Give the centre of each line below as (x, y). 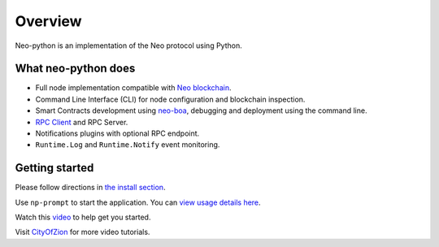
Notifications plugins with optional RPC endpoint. (117, 133)
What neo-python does (75, 69)
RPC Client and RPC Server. (82, 122)
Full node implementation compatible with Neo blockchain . (133, 88)
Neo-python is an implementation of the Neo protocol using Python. (129, 45)
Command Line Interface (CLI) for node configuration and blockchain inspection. (170, 99)
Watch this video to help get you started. (83, 217)
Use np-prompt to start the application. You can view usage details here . (138, 202)
